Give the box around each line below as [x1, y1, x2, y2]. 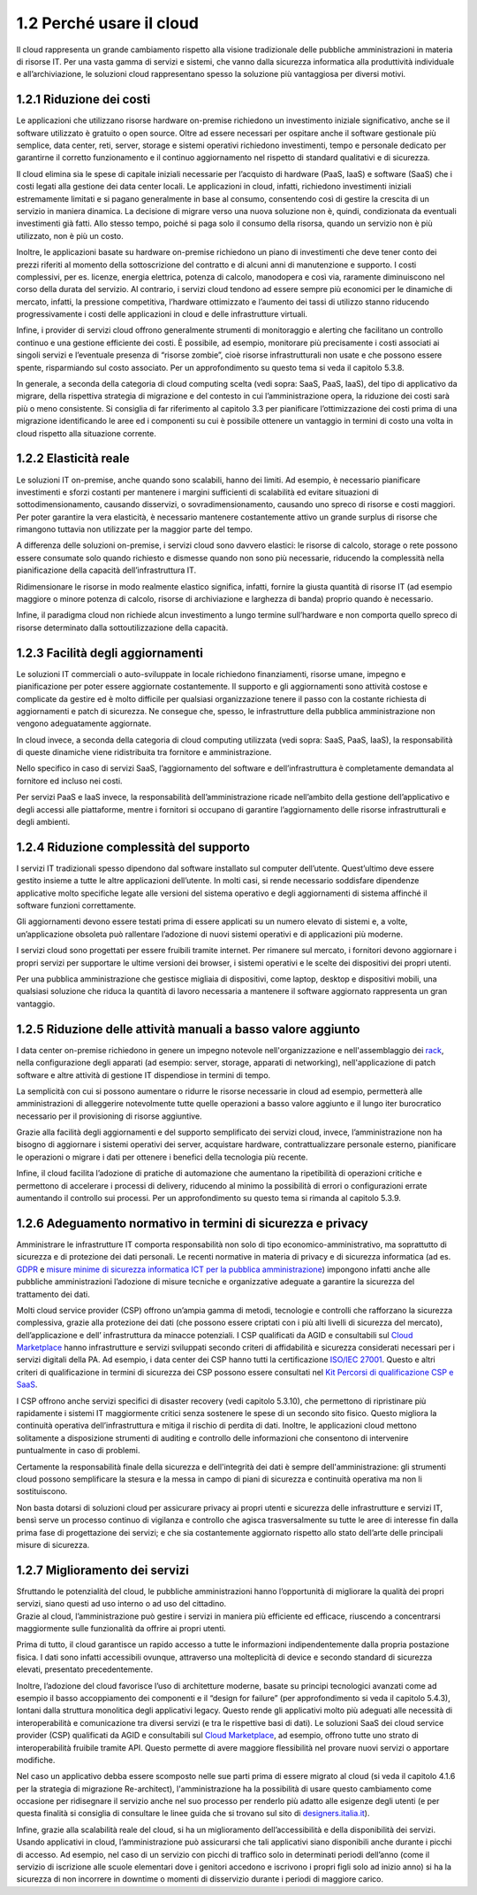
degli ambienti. [16, 817, 71, 828]
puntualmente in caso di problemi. [16, 1445, 140, 1456]
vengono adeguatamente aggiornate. [16, 718, 152, 729]
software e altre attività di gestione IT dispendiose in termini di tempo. [16, 1069, 271, 1080]
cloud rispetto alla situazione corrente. [16, 428, 156, 438]
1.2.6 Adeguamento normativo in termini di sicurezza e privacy [16, 1215, 368, 1230]
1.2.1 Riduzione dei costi [16, 92, 151, 107]
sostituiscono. [16, 1486, 68, 1497]
